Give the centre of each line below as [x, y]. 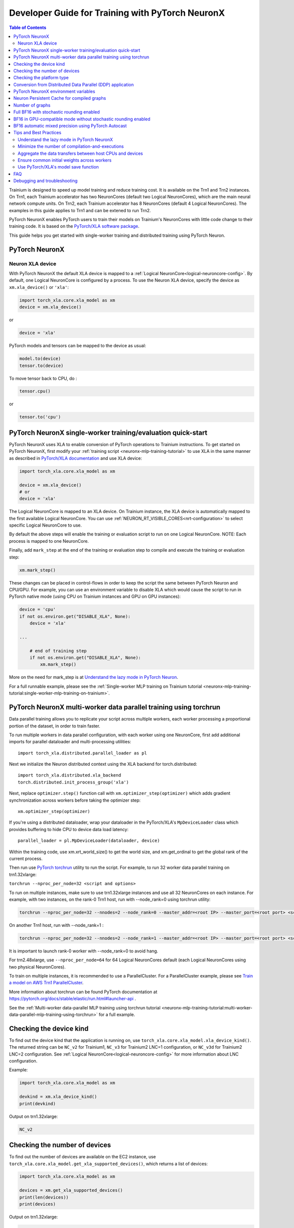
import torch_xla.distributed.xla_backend [70, 775]
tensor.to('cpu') [40, 417]
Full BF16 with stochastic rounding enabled [57, 112]
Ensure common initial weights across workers [65, 160]
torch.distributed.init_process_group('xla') [73, 782]
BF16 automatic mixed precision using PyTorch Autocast [70, 126]
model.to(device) [40, 359]
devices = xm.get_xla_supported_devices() [71, 1190]
